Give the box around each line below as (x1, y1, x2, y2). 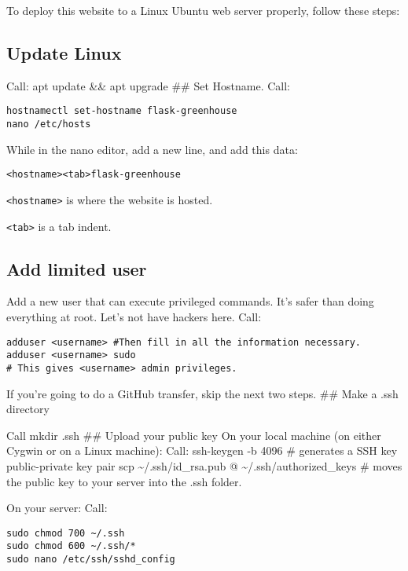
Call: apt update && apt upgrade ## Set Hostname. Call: (6, 77, 291, 93)
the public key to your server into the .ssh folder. (6, 473, 242, 489)
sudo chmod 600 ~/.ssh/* (6, 540, 136, 552)
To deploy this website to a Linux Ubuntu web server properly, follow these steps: (6, 2, 400, 18)
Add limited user (6, 256, 147, 280)
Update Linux (6, 40, 122, 64)
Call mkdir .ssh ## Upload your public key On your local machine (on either (6, 426, 381, 443)
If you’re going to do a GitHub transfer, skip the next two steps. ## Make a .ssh (6, 385, 399, 401)
